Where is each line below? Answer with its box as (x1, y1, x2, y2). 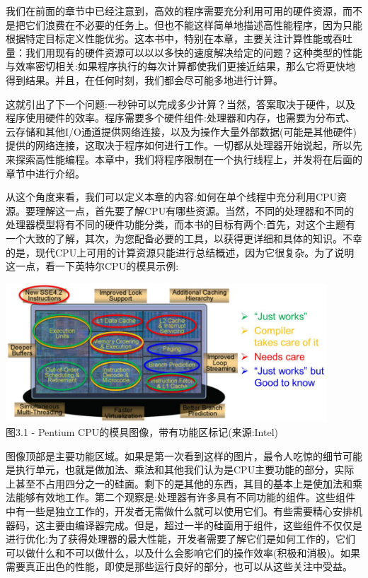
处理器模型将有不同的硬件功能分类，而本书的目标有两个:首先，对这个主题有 (6, 217, 355, 232)
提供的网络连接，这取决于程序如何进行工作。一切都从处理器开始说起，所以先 (6, 138, 362, 153)
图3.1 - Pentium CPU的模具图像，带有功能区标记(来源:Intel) (6, 424, 278, 439)
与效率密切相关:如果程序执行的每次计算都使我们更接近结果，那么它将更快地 (6, 59, 355, 73)
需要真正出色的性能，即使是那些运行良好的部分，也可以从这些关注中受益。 (6, 559, 352, 574)
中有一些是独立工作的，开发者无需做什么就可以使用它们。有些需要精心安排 (6, 503, 352, 518)
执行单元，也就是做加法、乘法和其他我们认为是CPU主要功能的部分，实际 (15, 462, 355, 477)
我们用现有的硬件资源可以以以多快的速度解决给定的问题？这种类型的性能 (25, 45, 362, 59)
